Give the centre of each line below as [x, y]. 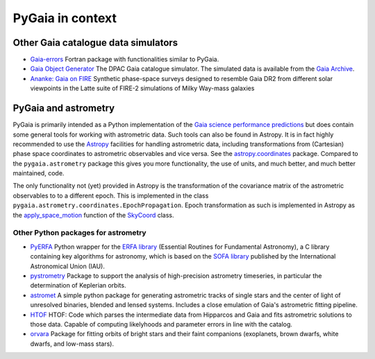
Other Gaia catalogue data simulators [95, 43]
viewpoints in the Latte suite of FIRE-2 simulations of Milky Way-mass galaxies [142, 88]
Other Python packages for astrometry [80, 233]
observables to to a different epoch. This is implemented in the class [111, 195]
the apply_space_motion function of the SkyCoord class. [93, 215]
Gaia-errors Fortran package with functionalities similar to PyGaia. [125, 60]
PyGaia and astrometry [64, 108]
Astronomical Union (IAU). [68, 266]
